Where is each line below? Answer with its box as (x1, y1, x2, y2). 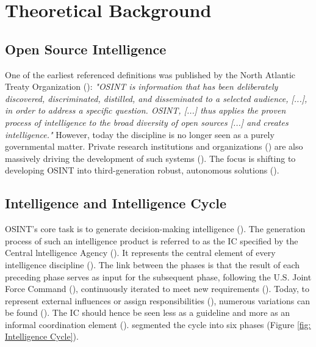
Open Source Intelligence (5, 39, 167, 58)
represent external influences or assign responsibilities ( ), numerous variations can (5, 294, 310, 307)
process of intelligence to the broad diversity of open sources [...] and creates (5, 115, 289, 128)
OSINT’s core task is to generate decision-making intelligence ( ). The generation (5, 222, 306, 235)
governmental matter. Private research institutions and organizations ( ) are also (5, 140, 303, 153)
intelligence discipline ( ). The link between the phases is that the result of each (5, 258, 300, 271)
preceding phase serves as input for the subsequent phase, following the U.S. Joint (5, 270, 312, 283)
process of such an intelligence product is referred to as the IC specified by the (5, 234, 298, 247)
